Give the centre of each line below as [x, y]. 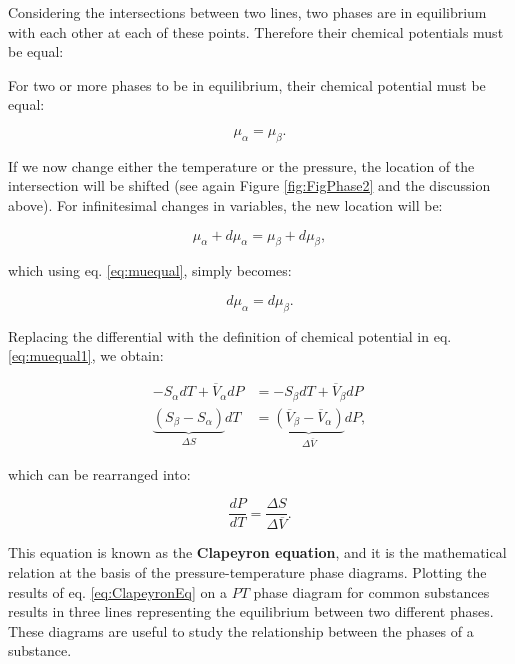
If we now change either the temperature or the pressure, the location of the [241, 165]
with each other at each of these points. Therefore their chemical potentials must [256, 31]
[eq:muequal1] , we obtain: [86, 355]
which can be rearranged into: [99, 473]
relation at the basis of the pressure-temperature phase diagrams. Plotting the [247, 571]
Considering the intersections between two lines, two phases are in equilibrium [247, 12]
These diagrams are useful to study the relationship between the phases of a [241, 630]
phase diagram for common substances [371, 591]
